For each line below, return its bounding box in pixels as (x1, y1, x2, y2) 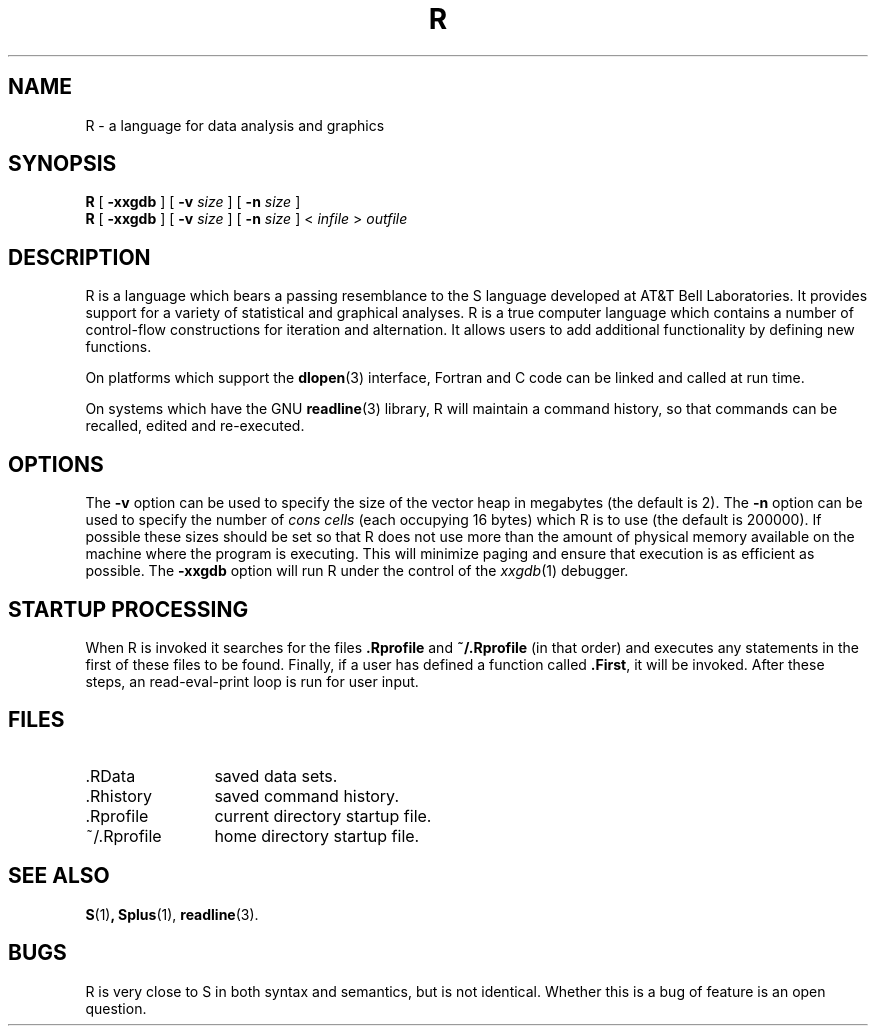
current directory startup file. (214, 805, 432, 826)
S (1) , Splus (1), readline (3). (85, 905, 259, 923)
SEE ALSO (8, 863, 110, 889)
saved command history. (214, 785, 399, 806)
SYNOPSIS (8, 151, 117, 177)
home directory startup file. (214, 825, 420, 846)
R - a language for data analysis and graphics (85, 116, 385, 134)
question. (85, 999, 147, 1017)
